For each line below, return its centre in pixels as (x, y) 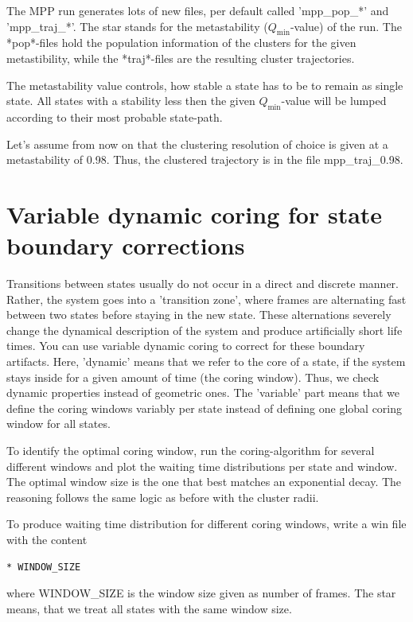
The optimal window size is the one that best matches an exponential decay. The (204, 482)
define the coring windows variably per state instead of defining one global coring (205, 408)
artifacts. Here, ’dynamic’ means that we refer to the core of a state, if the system (206, 362)
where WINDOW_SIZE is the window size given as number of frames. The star (201, 593)
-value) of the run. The (346, 26)
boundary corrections (126, 245)
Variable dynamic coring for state (195, 214)
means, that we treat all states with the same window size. (149, 608)
